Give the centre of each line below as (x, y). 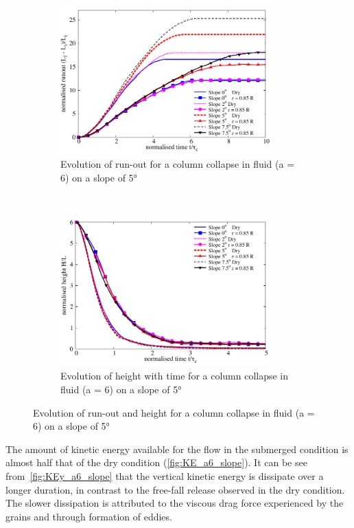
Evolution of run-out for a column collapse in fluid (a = (178, 164)
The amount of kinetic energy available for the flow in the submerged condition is (177, 449)
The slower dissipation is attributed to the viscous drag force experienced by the (175, 503)
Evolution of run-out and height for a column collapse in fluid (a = (174, 412)
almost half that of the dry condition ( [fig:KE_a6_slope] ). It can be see (156, 462)
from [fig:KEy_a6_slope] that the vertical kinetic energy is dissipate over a (165, 475)
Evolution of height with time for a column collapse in (175, 376)
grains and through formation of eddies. (89, 516)
